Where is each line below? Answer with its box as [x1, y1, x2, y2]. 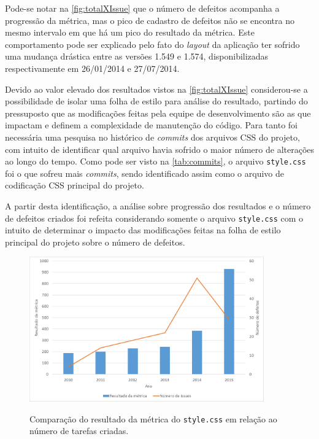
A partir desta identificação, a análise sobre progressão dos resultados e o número [5, 199, 311, 212]
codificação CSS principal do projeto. [5, 179, 144, 192]
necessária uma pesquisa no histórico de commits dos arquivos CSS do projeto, [5, 130, 300, 143]
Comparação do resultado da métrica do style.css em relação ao [29, 412, 277, 425]
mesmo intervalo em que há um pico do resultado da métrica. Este [5, 26, 255, 39]
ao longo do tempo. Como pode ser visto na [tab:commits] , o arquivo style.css [5, 155, 306, 168]
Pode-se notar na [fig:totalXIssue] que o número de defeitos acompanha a [5, 2, 280, 14]
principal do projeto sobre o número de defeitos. [5, 235, 185, 248]
